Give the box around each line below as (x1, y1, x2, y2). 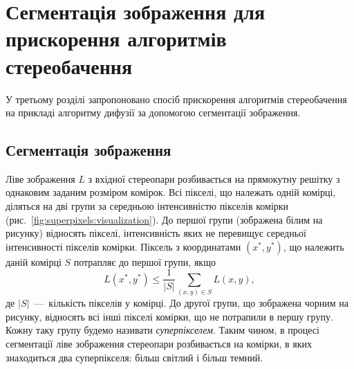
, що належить (283, 239, 344, 253)
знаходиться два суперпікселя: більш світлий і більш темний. (6, 350, 263, 364)
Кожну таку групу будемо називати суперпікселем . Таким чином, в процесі (6, 323, 319, 337)
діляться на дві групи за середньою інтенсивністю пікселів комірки (6, 199, 289, 213)
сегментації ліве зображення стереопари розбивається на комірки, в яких (6, 336, 313, 351)
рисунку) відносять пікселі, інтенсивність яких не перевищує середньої (6, 226, 306, 240)
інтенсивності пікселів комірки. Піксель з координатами (6, 239, 241, 253)
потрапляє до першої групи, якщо (73, 254, 216, 269)
